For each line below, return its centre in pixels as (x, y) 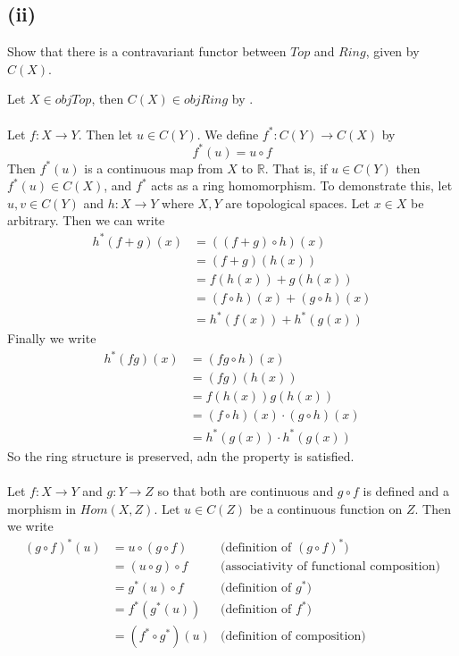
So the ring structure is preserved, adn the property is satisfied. (181, 455)
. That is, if (296, 168)
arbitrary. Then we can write (86, 220)
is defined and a (406, 491)
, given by (392, 51)
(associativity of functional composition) (330, 567)
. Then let (105, 134)
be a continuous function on (326, 508)
